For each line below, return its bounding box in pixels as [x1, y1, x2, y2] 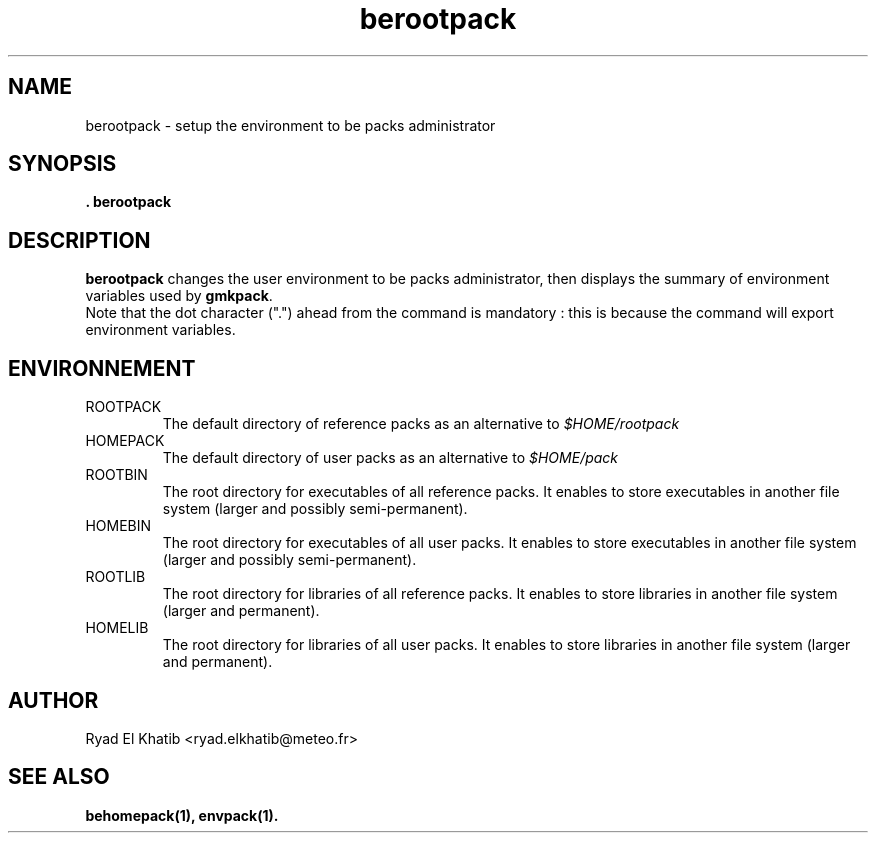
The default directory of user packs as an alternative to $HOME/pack [162, 449, 619, 467]
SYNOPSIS [8, 151, 117, 177]
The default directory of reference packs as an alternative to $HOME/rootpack [162, 415, 680, 433]
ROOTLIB [85, 568, 146, 586]
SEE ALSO [8, 764, 110, 790]
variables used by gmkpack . [85, 287, 273, 305]
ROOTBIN [85, 466, 148, 484]
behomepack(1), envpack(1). [85, 806, 279, 824]
